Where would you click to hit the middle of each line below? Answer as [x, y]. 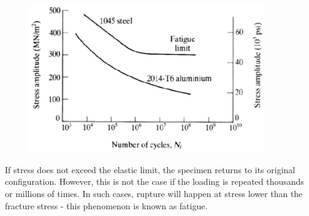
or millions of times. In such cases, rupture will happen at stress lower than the [154, 193]
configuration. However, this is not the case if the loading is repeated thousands [154, 181]
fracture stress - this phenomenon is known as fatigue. [106, 205]
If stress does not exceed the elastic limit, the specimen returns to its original [150, 169]
